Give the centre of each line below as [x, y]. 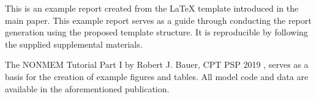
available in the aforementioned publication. [87, 88]
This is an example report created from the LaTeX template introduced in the [152, 8]
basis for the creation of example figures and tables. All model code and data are [157, 76]
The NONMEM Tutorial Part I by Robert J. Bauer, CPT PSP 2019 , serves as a [157, 64]
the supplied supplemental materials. [74, 44]
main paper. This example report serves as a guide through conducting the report [158, 20]
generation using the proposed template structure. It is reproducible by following [156, 32]
